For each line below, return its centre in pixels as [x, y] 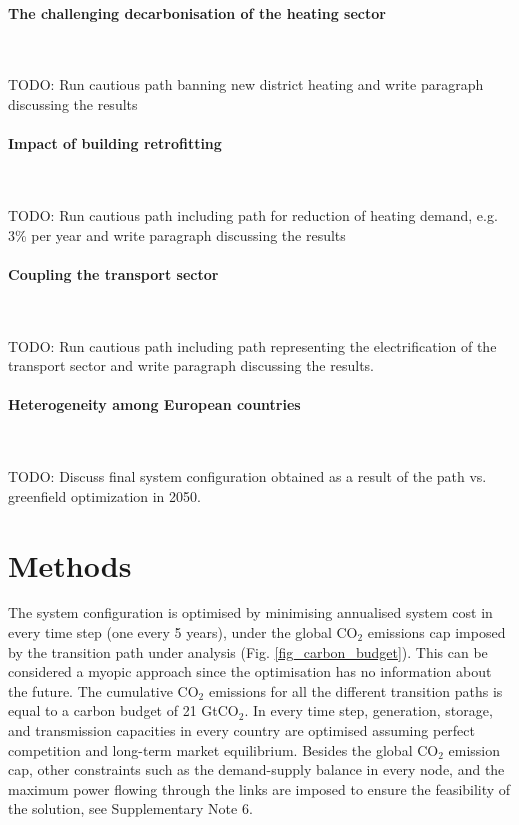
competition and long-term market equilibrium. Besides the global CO [223, 749]
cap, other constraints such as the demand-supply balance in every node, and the [256, 769]
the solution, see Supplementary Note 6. [130, 808]
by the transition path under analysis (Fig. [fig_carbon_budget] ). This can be [248, 651]
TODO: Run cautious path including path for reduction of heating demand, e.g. [253, 214]
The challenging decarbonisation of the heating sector [197, 12]
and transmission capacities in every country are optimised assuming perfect [241, 730]
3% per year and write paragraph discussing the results [177, 234]
